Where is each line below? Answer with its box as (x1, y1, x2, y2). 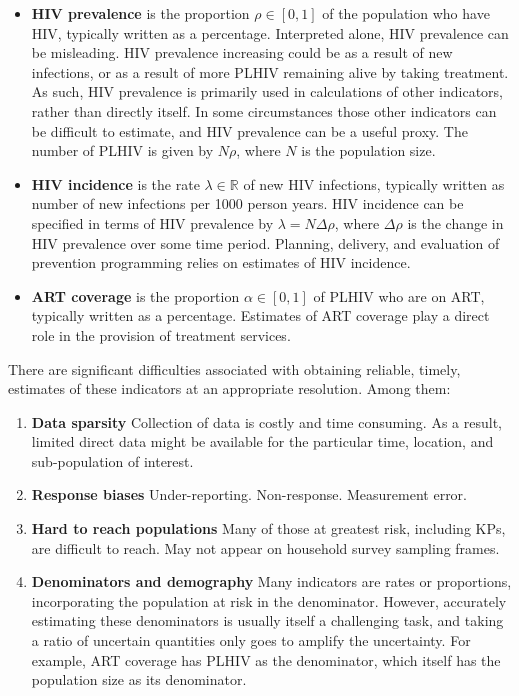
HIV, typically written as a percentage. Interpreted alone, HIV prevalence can (31, 22, 509, 43)
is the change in (407, 212, 504, 233)
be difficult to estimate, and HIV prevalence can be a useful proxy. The (31, 120, 468, 141)
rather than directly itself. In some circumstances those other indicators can (31, 100, 497, 121)
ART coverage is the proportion (31, 285, 240, 306)
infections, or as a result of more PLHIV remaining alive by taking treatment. (31, 61, 509, 82)
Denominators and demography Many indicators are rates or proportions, (31, 571, 512, 592)
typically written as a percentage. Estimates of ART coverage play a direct (31, 305, 490, 326)
